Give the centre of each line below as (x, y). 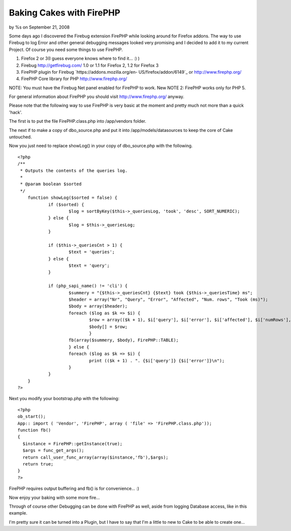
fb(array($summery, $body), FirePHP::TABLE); (124, 340)
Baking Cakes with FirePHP (65, 13)
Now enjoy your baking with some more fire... (55, 498)
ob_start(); (32, 417)
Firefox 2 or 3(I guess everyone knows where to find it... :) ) (81, 59)
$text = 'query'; (89, 266)
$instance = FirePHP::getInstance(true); (73, 443)
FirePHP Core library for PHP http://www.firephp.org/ (74, 79)
